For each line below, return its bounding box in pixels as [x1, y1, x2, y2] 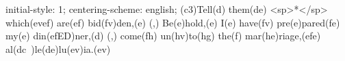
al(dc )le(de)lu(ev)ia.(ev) [5, 41, 111, 56]
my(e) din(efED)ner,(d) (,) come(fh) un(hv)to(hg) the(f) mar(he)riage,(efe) [5, 28, 321, 43]
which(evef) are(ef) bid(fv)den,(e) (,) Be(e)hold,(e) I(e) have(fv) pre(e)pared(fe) [5, 15, 340, 29]
